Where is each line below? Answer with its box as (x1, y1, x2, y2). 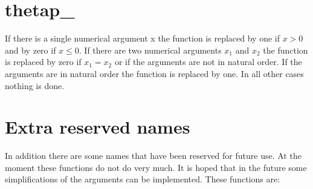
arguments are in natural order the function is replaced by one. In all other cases (5, 67, 304, 79)
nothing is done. (5, 79, 65, 91)
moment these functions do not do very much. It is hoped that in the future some (5, 161, 307, 173)
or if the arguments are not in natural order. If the (114, 55, 302, 68)
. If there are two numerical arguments (79, 43, 222, 56)
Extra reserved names (5, 114, 190, 139)
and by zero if (5, 43, 56, 56)
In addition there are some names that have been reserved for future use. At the (5, 149, 302, 162)
